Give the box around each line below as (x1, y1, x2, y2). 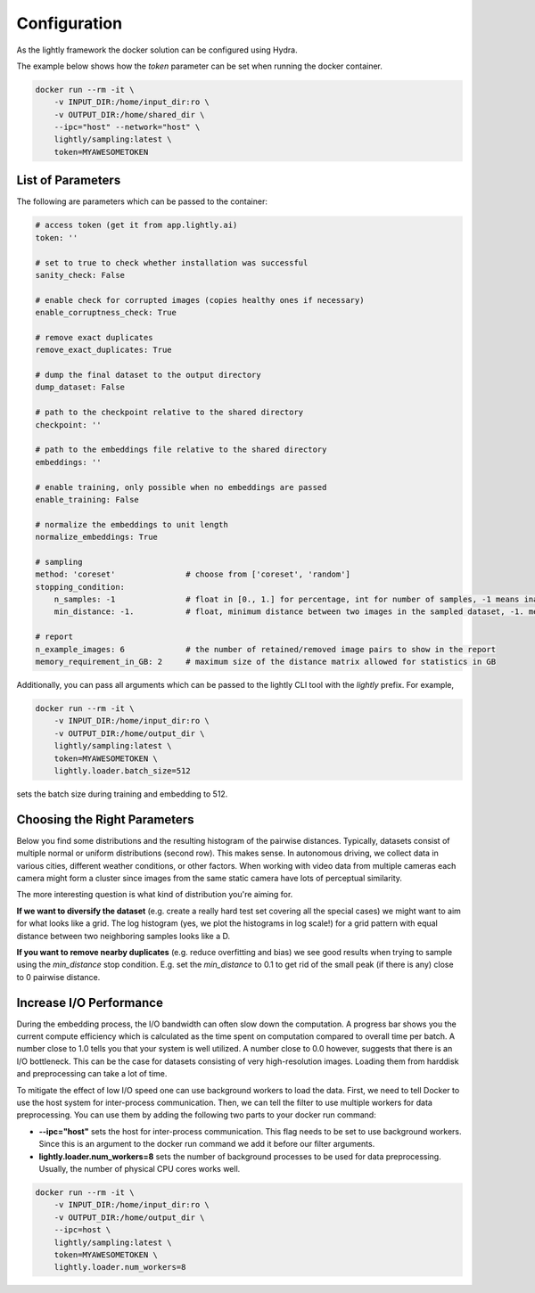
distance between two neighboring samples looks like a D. (16, 930, 231, 941)
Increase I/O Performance (16, 994, 164, 1011)
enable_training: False (35, 495, 140, 504)
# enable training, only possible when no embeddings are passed (35, 482, 327, 492)
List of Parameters (16, 173, 121, 188)
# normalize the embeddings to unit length (35, 520, 229, 529)
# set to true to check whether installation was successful (35, 258, 309, 267)
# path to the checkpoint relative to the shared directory (35, 407, 304, 418)
